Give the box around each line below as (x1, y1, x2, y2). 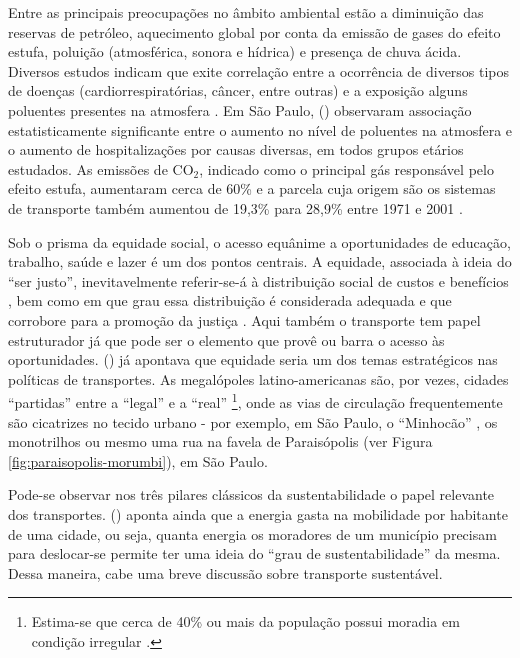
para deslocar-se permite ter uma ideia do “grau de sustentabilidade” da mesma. (8, 543, 501, 564)
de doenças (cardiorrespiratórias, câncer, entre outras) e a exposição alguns (8, 80, 468, 101)
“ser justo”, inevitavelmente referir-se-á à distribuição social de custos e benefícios (8, 270, 509, 291)
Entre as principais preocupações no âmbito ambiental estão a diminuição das (8, 2, 484, 22)
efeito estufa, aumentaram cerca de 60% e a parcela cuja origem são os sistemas (8, 178, 496, 199)
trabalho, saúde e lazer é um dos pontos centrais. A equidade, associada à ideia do (8, 251, 512, 272)
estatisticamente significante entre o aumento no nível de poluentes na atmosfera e (8, 119, 513, 140)
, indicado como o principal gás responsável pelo (199, 158, 494, 179)
